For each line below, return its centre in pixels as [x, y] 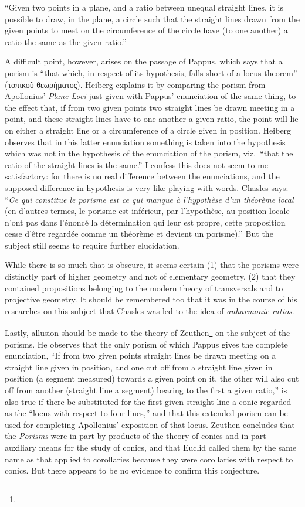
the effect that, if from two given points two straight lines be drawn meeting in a [150, 107]
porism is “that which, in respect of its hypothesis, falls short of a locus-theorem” [151, 72]
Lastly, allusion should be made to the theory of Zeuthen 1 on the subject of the [148, 332]
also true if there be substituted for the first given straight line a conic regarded [148, 401]
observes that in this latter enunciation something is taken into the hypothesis [145, 142]
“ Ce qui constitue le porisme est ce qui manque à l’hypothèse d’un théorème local [149, 199]
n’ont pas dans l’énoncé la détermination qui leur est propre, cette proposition [145, 222]
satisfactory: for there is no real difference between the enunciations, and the [142, 176]
